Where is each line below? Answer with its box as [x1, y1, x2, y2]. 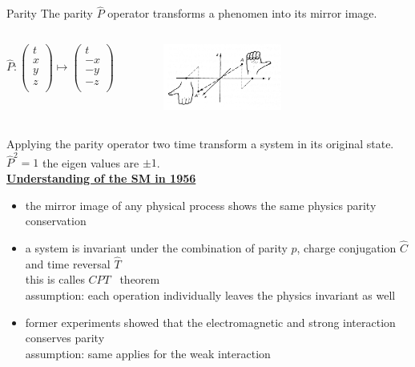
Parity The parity [6, 5, 94, 22]
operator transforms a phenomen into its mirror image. [107, 5, 377, 22]
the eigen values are [42, 154, 139, 171]
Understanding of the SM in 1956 [6, 169, 196, 186]
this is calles [25, 271, 85, 288]
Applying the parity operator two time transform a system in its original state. [6, 135, 394, 152]
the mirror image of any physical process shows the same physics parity [25, 196, 377, 213]
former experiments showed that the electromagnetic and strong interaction [25, 313, 396, 330]
